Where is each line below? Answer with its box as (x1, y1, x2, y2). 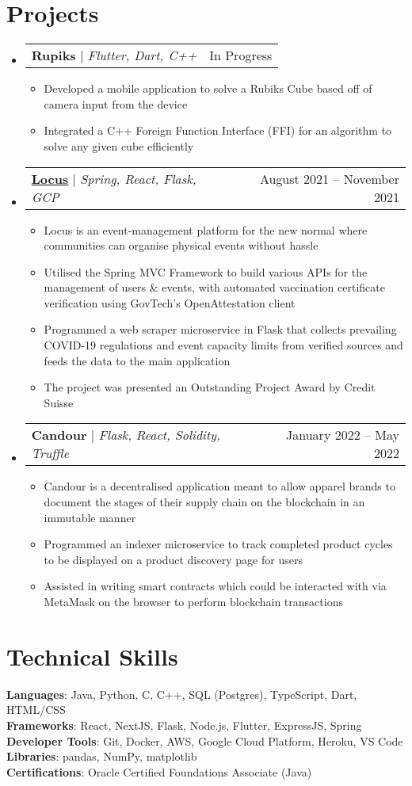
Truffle (31, 444, 70, 463)
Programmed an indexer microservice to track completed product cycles (44, 536, 393, 552)
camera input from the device (44, 95, 188, 112)
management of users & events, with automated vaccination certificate (44, 279, 385, 296)
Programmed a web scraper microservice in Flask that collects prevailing (44, 321, 397, 338)
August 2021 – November (259, 169, 399, 188)
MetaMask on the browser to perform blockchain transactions (44, 593, 343, 609)
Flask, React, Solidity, (98, 425, 221, 445)
